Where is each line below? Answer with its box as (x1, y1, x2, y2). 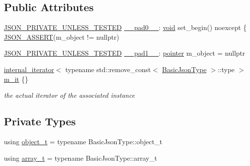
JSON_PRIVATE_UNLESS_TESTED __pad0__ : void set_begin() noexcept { (4, 22, 247, 32)
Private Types (4, 114, 76, 129)
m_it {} (4, 74, 29, 84)
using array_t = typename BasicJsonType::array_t (4, 152, 157, 163)
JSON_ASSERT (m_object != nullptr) (4, 31, 119, 42)
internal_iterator (4, 64, 54, 74)
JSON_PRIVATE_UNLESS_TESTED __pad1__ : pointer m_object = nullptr (4, 48, 245, 58)
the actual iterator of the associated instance (4, 90, 135, 100)
